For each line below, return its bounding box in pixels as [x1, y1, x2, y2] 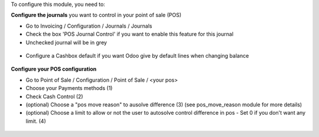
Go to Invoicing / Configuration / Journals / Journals [25, 22, 152, 29]
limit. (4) [25, 118, 47, 125]
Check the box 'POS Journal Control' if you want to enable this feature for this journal [25, 31, 233, 38]
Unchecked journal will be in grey [25, 39, 108, 46]
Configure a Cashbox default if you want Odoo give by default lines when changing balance [25, 52, 249, 59]
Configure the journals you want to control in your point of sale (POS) [11, 12, 181, 19]
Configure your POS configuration [11, 65, 97, 73]
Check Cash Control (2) [25, 93, 83, 100]
